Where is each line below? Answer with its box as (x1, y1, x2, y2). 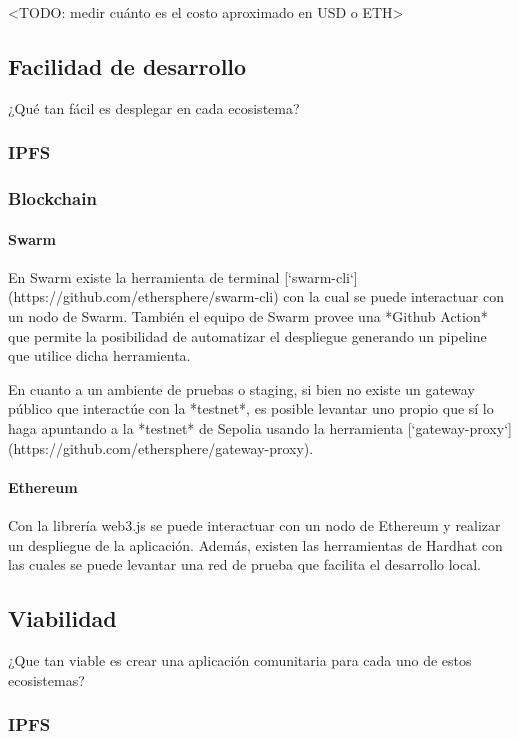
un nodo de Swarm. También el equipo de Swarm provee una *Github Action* (8, 306, 488, 327)
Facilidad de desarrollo (8, 50, 247, 81)
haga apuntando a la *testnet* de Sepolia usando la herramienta (8, 418, 403, 439)
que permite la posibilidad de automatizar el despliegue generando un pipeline (8, 325, 487, 346)
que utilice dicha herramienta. (8, 345, 191, 366)
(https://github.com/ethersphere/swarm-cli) (8, 286, 279, 307)
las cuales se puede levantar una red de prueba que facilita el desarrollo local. (8, 554, 481, 575)
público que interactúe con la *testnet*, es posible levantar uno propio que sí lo (8, 398, 494, 419)
